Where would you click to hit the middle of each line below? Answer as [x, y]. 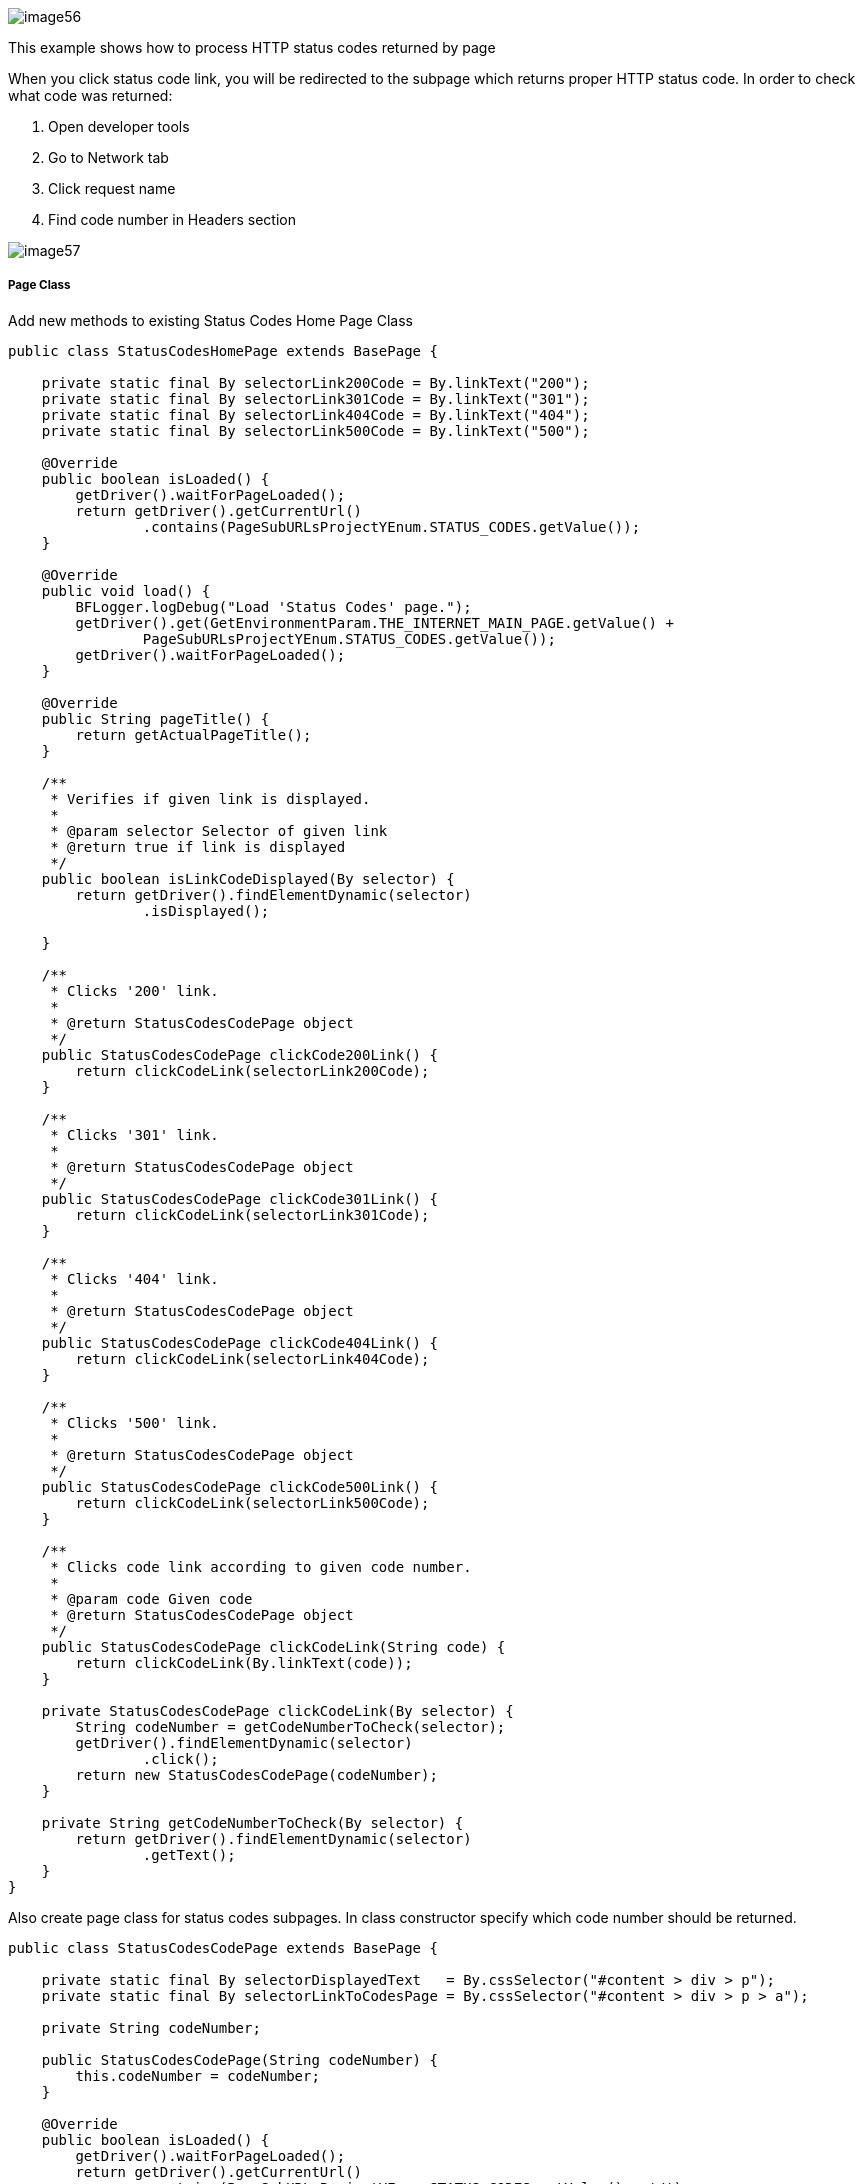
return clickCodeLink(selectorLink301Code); [252, 1214]
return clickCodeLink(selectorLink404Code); [252, 1358]
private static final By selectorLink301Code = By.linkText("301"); [315, 398]
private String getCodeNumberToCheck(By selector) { [252, 1822]
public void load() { [126, 590]
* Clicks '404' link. [134, 1278]
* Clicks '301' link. [134, 1134]
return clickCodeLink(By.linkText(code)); [244, 1662]
